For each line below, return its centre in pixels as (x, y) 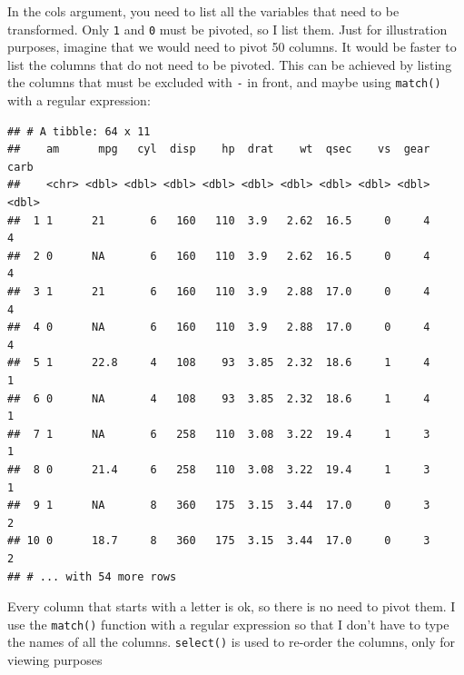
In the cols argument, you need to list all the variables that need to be (203, 11)
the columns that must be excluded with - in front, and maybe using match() (224, 82)
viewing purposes (55, 660)
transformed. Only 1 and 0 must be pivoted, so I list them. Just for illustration (227, 29)
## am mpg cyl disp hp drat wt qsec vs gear (219, 149)
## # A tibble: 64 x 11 (79, 131)
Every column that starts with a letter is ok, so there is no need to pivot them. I (232, 606)
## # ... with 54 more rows (92, 576)
